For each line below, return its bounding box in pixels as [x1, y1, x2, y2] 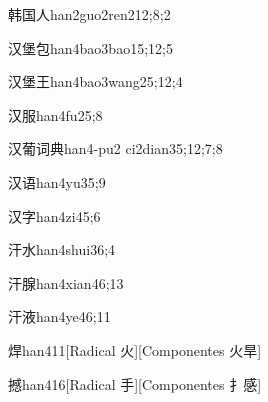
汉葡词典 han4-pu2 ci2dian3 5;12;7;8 [8, 138, 223, 159]
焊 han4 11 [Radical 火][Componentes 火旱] [8, 339, 262, 360]
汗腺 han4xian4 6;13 [8, 272, 124, 293]
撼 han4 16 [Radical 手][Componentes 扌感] [8, 373, 262, 394]
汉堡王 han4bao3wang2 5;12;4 [8, 71, 183, 92]
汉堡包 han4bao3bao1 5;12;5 [8, 37, 173, 58]
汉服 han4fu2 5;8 [8, 104, 103, 125]
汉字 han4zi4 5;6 [8, 205, 101, 226]
